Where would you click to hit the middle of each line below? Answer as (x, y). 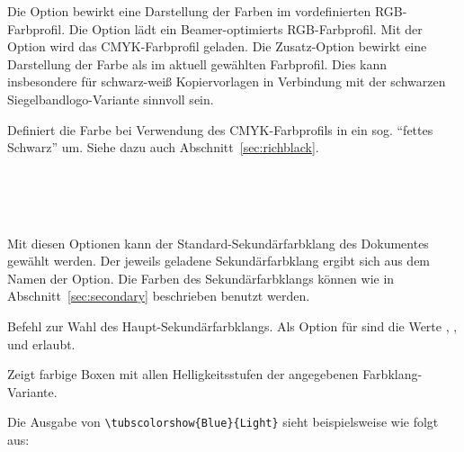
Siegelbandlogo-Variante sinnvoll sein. (111, 99)
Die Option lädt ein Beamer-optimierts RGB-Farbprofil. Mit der (245, 28)
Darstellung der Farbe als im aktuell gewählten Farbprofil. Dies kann (197, 63)
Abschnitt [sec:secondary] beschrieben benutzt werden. (159, 296)
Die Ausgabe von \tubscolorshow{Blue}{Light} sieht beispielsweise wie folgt (223, 422)
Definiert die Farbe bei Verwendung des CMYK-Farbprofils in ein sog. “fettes (220, 129)
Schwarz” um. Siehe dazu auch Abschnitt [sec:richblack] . (163, 147)
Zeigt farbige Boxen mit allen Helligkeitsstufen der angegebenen (183, 374)
